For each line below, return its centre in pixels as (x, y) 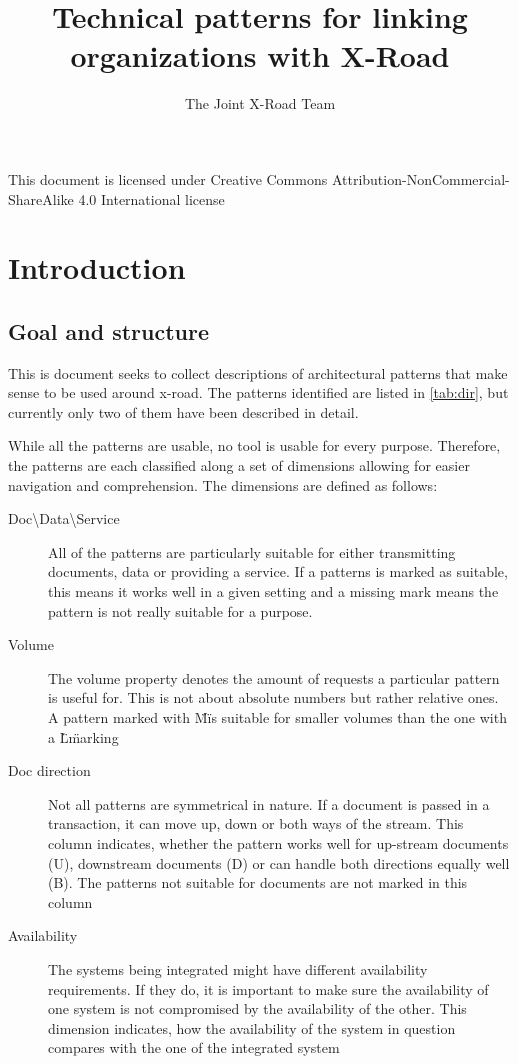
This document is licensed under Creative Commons (168, 178)
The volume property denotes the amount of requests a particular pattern (274, 677)
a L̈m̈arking (83, 736)
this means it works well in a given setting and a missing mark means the (273, 591)
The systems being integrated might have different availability (238, 968)
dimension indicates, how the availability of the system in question (252, 1027)
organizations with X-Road (260, 55)
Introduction (97, 267)
